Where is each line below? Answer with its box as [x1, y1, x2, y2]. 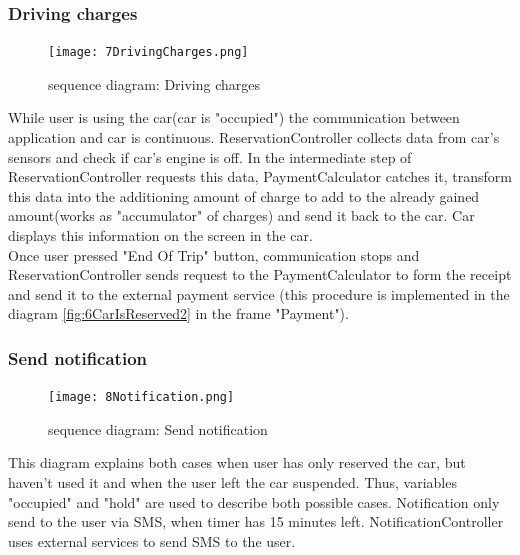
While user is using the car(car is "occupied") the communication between [8, 107, 460, 128]
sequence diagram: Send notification [48, 418, 268, 439]
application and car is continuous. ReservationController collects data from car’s [8, 127, 500, 148]
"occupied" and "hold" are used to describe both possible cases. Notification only [8, 491, 500, 512]
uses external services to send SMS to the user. [8, 530, 296, 551]
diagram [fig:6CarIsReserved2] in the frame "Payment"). [8, 303, 349, 324]
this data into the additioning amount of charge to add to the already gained [8, 185, 480, 206]
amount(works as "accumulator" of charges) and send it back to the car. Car [8, 205, 475, 226]
